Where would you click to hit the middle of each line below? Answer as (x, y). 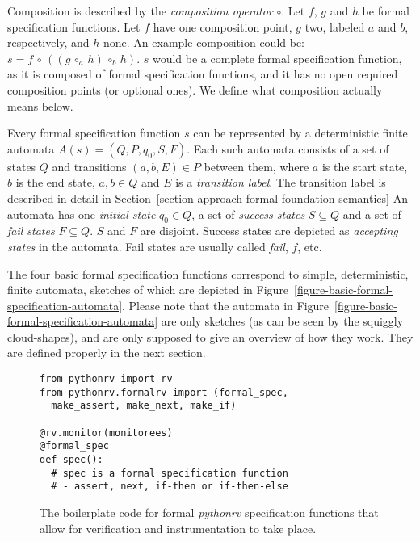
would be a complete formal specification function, (277, 58)
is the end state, (55, 182)
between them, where (256, 166)
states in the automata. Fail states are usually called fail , (148, 246)
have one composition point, (223, 26)
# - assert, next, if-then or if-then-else (170, 487)
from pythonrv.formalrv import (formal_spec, (164, 392)
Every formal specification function (94, 133)
